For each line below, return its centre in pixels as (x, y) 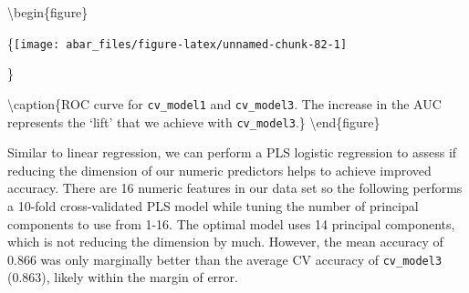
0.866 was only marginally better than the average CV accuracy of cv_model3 (225, 259)
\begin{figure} (48, 12)
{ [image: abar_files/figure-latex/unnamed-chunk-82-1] (177, 42)
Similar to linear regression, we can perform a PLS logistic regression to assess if (232, 152)
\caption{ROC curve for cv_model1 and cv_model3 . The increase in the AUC (224, 103)
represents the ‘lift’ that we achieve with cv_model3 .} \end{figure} (194, 121)
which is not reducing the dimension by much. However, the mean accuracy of (225, 242)
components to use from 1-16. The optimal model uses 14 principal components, (231, 223)
